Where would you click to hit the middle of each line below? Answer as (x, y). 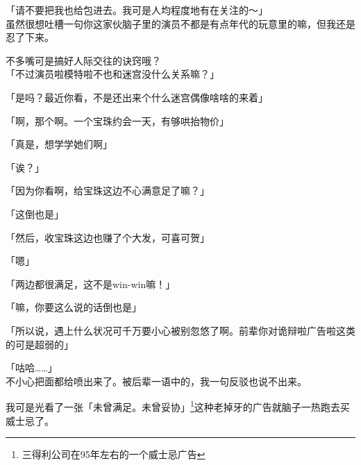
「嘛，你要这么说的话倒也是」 (74, 307)
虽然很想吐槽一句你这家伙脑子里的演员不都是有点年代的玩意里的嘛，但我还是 (180, 23)
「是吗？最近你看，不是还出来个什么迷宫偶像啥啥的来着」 (137, 97)
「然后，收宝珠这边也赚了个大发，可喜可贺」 (108, 237)
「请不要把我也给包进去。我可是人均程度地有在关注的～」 (137, 10)
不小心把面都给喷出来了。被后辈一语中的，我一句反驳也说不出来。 (156, 381)
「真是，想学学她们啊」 (59, 144)
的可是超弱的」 (40, 344)
